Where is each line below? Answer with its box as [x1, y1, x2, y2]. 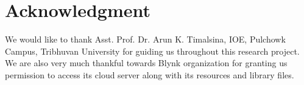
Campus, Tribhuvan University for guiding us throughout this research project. [5, 44, 300, 57]
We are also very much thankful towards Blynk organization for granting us [5, 56, 288, 69]
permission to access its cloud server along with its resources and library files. [5, 68, 294, 81]
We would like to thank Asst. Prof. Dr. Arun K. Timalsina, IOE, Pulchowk [5, 33, 286, 46]
